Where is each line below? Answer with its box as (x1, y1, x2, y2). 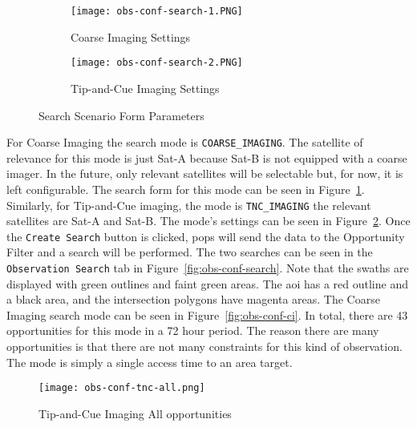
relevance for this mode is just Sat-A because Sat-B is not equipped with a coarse (6, 149, 407, 166)
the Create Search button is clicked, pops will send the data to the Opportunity (6, 228, 405, 244)
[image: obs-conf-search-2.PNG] (71, 57, 243, 69)
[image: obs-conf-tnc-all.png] (38, 382, 205, 394)
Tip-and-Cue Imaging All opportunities (38, 405, 232, 421)
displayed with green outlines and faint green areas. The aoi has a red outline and (6, 275, 408, 292)
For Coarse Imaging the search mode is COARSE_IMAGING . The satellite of (6, 134, 363, 151)
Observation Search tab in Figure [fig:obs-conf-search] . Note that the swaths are (6, 260, 409, 276)
